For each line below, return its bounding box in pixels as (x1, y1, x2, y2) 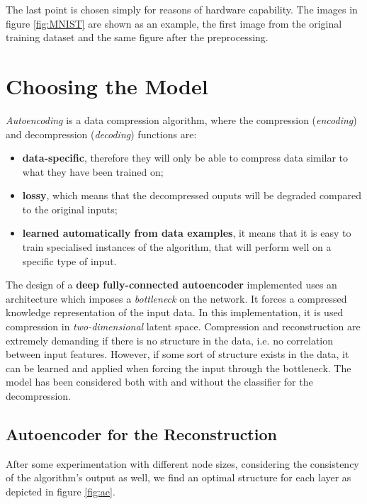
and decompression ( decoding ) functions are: (6, 126, 197, 141)
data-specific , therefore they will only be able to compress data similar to (22, 150, 349, 165)
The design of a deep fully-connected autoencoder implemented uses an (6, 277, 337, 292)
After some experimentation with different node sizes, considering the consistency (6, 456, 359, 471)
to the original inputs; (22, 201, 118, 216)
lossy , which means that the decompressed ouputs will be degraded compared (22, 188, 362, 203)
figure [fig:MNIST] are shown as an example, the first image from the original (6, 16, 342, 30)
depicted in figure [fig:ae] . (6, 483, 115, 498)
